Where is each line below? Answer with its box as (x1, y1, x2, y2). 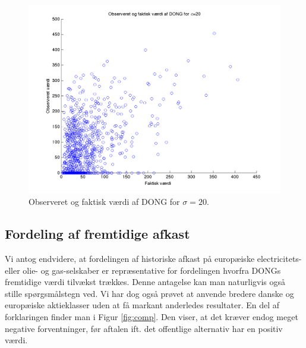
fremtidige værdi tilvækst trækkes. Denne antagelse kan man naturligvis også (5, 276, 286, 288)
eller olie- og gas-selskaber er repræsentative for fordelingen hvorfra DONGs (5, 264, 281, 276)
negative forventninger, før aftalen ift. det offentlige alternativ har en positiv (5, 322, 283, 334)
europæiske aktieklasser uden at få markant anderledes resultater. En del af (5, 299, 280, 311)
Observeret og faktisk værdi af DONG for (29, 195, 180, 208)
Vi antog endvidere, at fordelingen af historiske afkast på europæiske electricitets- (5, 252, 302, 264)
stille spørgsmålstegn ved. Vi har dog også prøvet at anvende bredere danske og (5, 287, 294, 299)
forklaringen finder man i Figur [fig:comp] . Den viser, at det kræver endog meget (5, 310, 298, 322)
